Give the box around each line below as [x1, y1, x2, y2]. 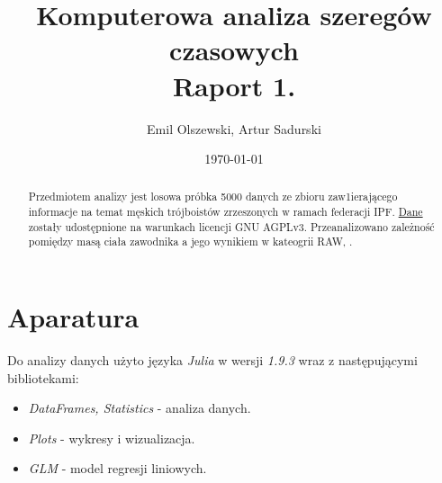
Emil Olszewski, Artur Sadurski [147, 119, 321, 138]
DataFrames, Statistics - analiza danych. [28, 398, 251, 417]
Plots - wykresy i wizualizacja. [28, 428, 195, 447]
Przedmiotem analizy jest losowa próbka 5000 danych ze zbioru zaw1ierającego [28, 189, 398, 204]
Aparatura [7, 299, 140, 335]
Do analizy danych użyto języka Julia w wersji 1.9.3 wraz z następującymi [7, 351, 418, 370]
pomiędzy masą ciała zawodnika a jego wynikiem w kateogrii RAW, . [28, 234, 353, 249]
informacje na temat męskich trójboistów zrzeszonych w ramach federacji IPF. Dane [28, 204, 423, 219]
